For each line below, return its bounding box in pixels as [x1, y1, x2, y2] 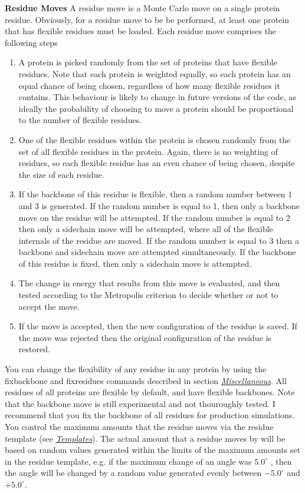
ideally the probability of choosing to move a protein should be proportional [18, 102, 294, 114]
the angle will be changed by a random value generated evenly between [5, 466, 262, 479]
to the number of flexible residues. [18, 114, 142, 126]
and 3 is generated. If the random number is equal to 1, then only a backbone [18, 199, 300, 211]
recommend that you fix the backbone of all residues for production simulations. [5, 409, 295, 421]
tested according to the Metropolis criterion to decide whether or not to [18, 289, 278, 301]
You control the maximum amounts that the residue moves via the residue [5, 421, 274, 432]
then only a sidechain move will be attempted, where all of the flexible [18, 223, 273, 235]
